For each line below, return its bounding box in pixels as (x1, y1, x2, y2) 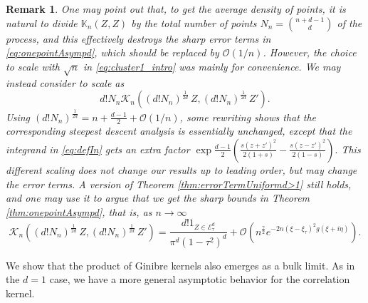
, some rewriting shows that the (179, 109, 317, 124)
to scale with (6, 58, 60, 73)
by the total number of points (131, 15, 257, 30)
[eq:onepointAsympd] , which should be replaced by (6, 45, 219, 60)
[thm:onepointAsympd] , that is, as (6, 204, 152, 219)
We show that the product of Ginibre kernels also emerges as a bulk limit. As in (6, 257, 355, 272)
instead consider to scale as (6, 75, 125, 90)
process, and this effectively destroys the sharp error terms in (6, 31, 271, 46)
